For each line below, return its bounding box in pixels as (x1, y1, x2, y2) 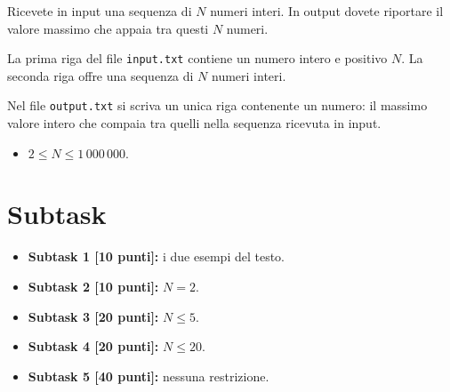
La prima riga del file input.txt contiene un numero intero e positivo (7, 49, 388, 68)
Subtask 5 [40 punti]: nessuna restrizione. (28, 366, 269, 385)
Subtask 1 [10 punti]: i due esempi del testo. (28, 247, 285, 266)
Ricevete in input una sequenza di (7, 2, 192, 20)
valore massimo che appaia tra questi (7, 19, 209, 37)
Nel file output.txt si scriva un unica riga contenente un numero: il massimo (7, 96, 428, 115)
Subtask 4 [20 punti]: (28, 337, 159, 356)
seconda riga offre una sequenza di (7, 66, 194, 84)
